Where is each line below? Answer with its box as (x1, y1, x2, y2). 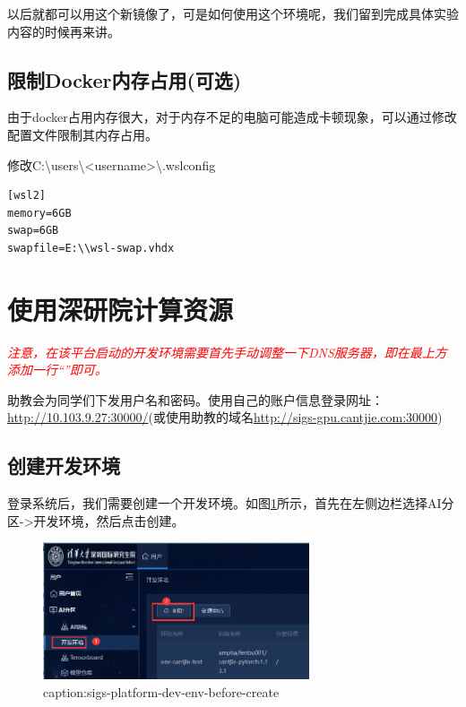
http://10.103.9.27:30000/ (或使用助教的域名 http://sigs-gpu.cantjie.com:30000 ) (7, 408, 443, 427)
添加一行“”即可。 (7, 360, 108, 379)
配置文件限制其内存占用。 (7, 125, 158, 143)
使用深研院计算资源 (7, 290, 234, 327)
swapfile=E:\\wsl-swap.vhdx (7, 241, 175, 254)
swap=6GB (7, 224, 59, 237)
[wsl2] (7, 189, 46, 203)
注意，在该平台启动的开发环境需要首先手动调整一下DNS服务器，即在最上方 (7, 342, 447, 361)
